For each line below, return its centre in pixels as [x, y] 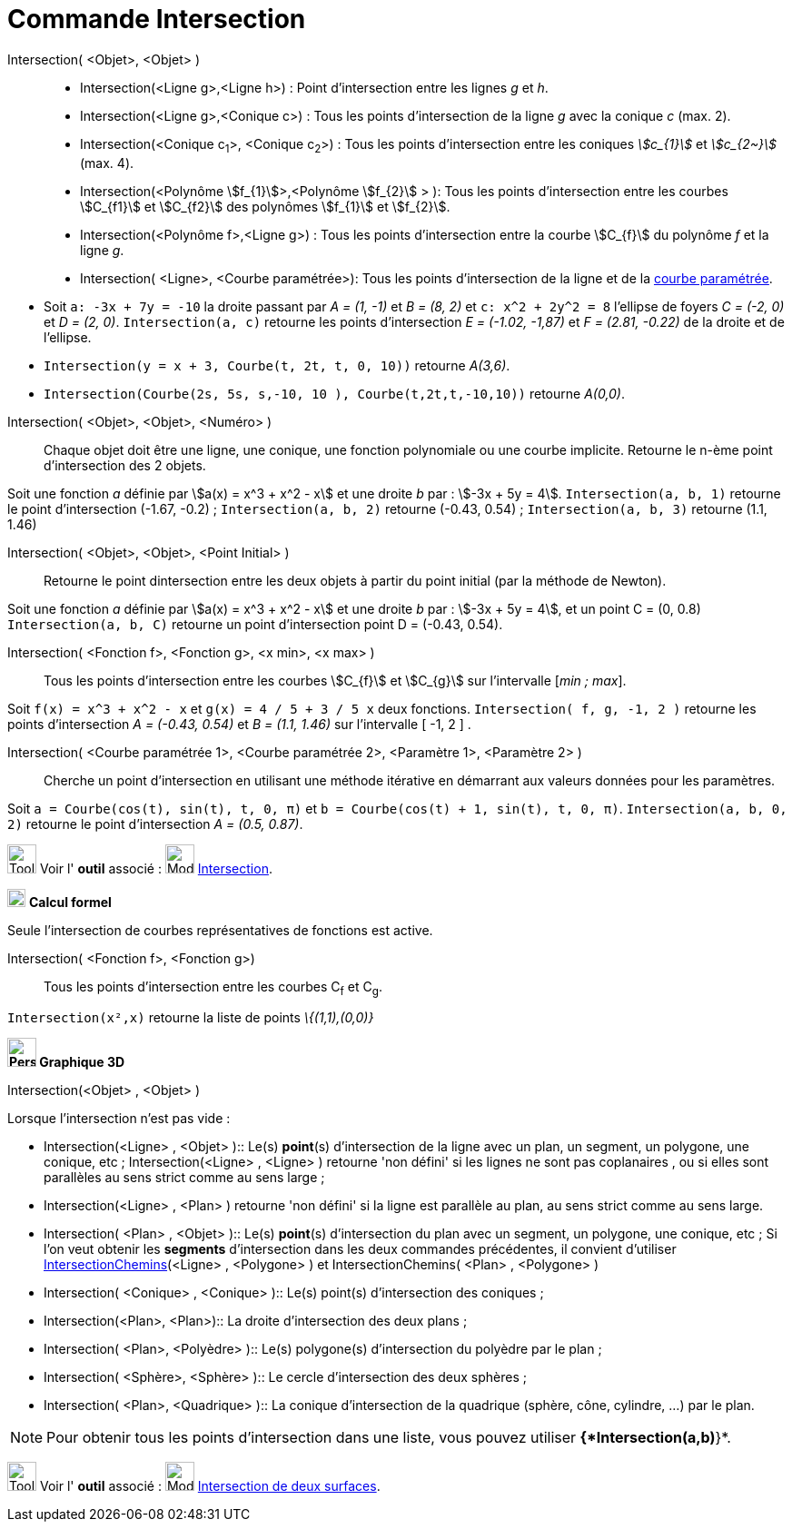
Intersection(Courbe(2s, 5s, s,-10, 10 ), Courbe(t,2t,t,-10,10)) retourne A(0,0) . [335, 393]
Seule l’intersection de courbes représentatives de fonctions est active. [220, 930]
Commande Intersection [157, 19]
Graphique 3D [82, 1062]
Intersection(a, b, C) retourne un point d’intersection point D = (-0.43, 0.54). [255, 624]
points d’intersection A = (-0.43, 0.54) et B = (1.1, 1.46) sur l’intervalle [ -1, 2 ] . [239, 724]
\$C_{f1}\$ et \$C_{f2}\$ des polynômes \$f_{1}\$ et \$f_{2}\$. [265, 206]
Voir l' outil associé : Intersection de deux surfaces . [210, 1486]
